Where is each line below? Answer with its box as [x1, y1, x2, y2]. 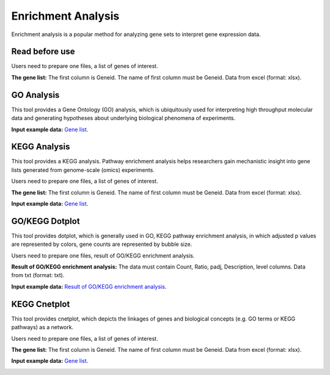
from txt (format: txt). [11, 272, 65, 279]
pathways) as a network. [11, 324, 73, 331]
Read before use [11, 46, 76, 57]
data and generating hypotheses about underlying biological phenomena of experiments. [11, 114, 236, 122]
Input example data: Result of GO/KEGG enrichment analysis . [11, 283, 167, 290]
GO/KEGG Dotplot [11, 216, 80, 226]
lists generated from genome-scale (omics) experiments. [11, 166, 155, 174]
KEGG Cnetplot [11, 299, 70, 309]
